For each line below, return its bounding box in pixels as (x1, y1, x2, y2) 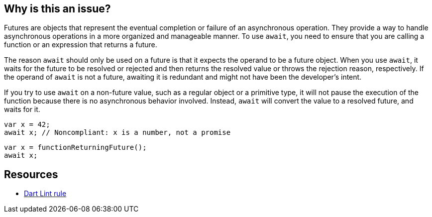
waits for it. (4, 105, 40, 114)
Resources (4, 168, 58, 181)
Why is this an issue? (4, 2, 111, 15)
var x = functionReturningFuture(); (4, 143, 147, 152)
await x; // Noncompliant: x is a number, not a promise (4, 128, 231, 137)
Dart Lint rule (24, 189, 67, 198)
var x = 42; (4, 120, 50, 129)
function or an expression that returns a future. (4, 40, 157, 49)
